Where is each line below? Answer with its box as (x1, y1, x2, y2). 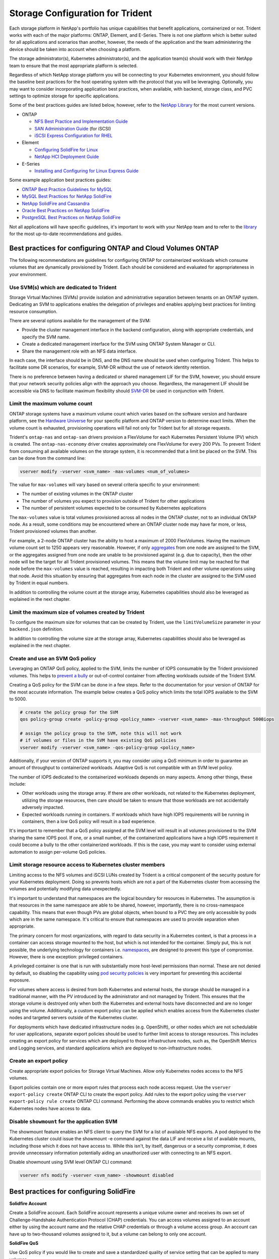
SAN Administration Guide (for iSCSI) (34, 125, 112, 131)
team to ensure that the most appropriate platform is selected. (9, 62, 138, 68)
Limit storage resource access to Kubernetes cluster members (9, 861, 165, 868)
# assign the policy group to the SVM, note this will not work (20, 731, 182, 736)
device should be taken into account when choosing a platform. (9, 46, 141, 52)
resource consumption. (9, 308, 58, 314)
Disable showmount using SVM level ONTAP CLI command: (9, 1159, 133, 1165)
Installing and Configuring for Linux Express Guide (34, 168, 139, 174)
